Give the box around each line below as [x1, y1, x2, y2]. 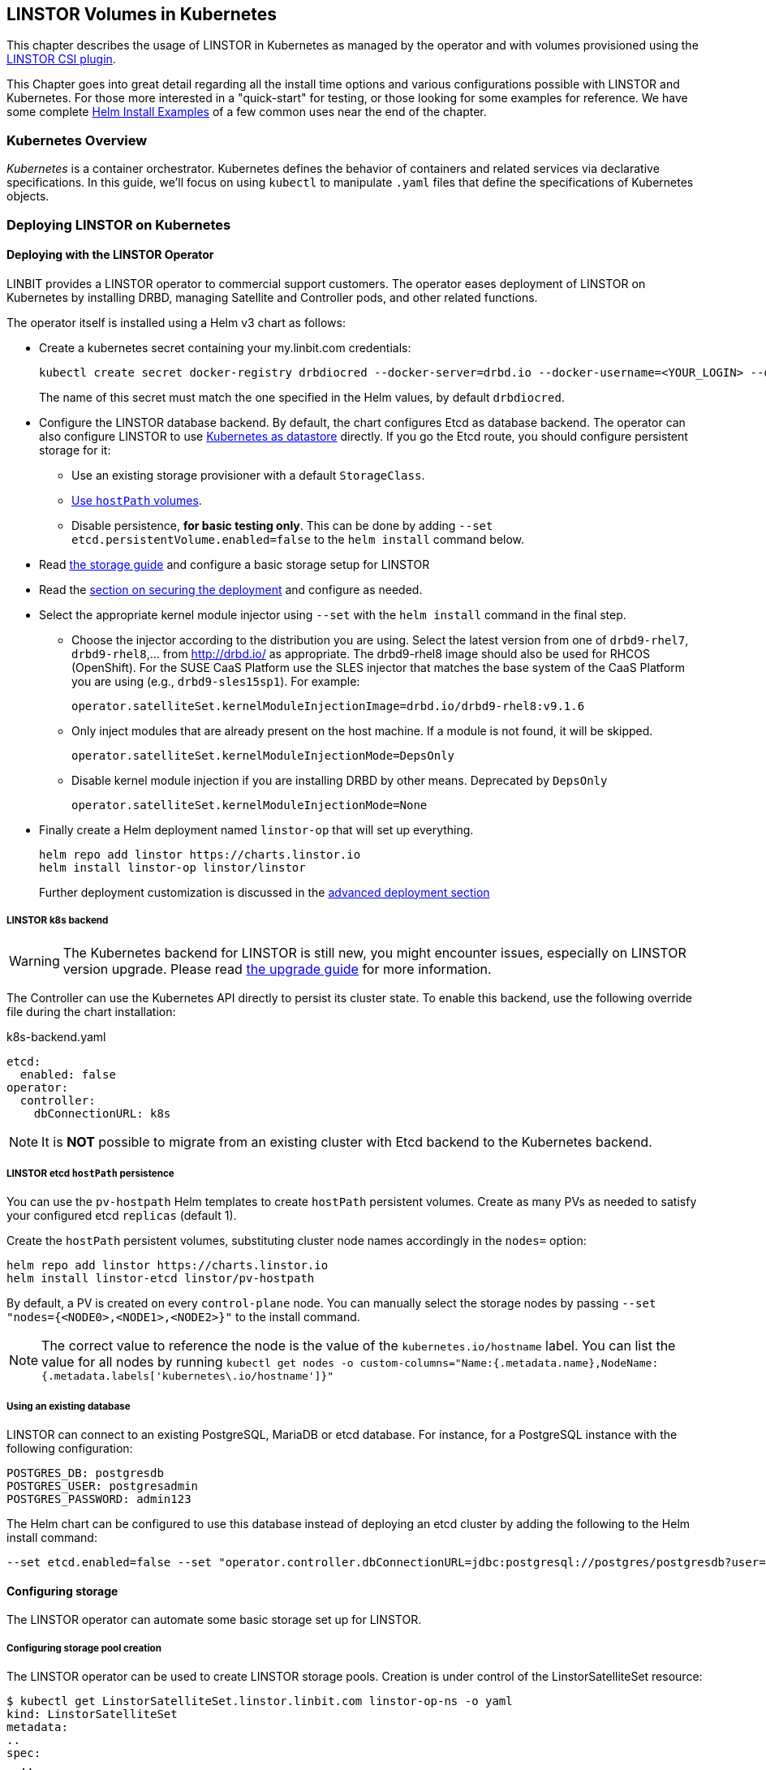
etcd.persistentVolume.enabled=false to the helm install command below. [71, 532, 525, 546]
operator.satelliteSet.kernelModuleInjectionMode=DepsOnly [71, 748, 455, 762]
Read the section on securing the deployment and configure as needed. [39, 582, 423, 596]
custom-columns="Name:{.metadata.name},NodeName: [359, 1357, 659, 1370]
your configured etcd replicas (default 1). [6, 1208, 237, 1223]
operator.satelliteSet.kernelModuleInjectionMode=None [71, 798, 428, 812]
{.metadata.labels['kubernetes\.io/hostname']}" [41, 1370, 334, 1383]
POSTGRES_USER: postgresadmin [6, 1479, 199, 1493]
